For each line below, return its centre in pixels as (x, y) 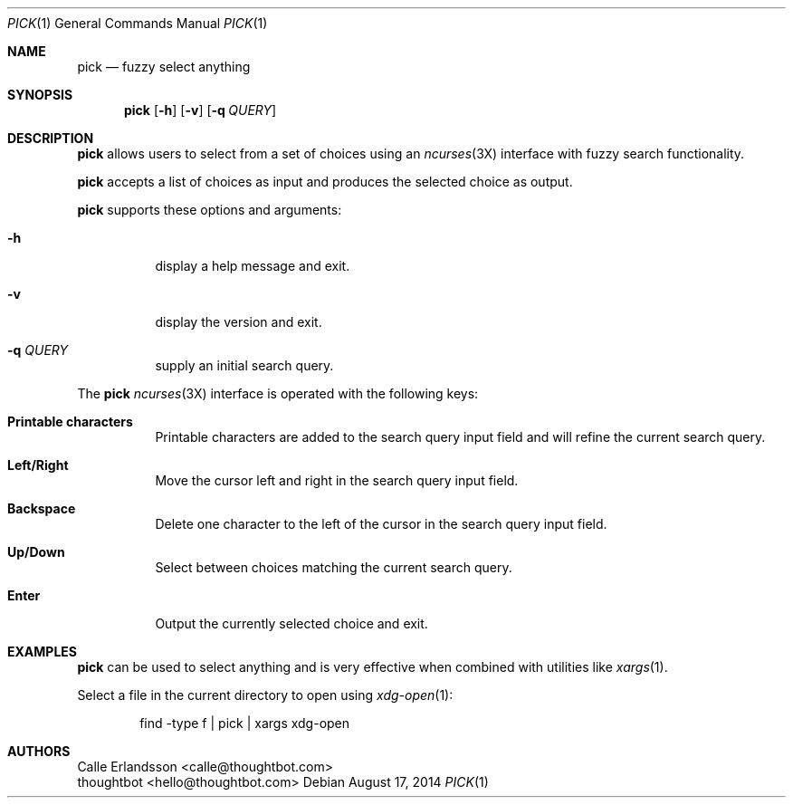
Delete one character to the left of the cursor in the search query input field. (381, 524)
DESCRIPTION (51, 138)
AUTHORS (39, 751)
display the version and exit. (239, 322)
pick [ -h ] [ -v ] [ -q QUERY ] (201, 110)
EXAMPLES (42, 652)
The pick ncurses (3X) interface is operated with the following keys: (278, 393)
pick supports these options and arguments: (210, 210)
